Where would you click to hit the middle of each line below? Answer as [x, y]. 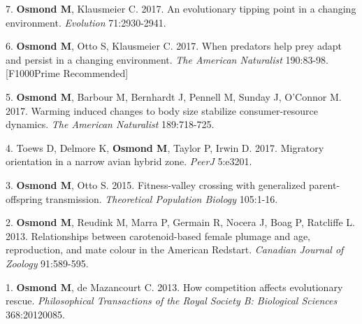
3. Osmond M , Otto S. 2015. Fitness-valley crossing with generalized [156, 184]
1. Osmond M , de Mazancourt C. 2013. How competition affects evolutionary [174, 287]
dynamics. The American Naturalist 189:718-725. [110, 124]
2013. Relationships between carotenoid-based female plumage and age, [158, 235]
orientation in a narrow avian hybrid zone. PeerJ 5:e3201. [129, 161]
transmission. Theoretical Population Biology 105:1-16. [162, 198]
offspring [24, 198]
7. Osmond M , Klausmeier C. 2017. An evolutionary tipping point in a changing [181, 8]
